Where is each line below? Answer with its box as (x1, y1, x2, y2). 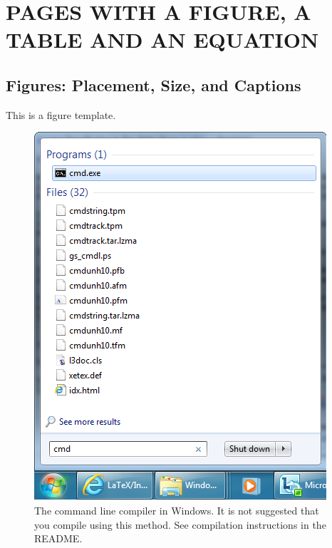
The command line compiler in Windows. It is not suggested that (34, 502, 319, 517)
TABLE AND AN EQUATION (6, 25, 319, 54)
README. (34, 531, 83, 546)
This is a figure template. (6, 107, 116, 122)
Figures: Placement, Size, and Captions (6, 73, 301, 95)
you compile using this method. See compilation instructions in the (34, 517, 326, 532)
